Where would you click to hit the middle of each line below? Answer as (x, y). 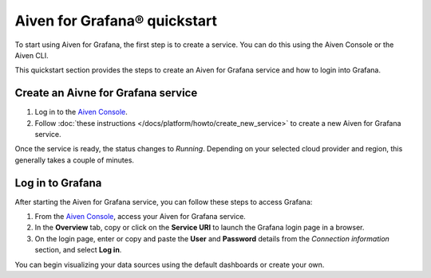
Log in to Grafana (58, 183)
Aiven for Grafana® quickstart (116, 21)
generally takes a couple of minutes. (75, 160)
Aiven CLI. (32, 55)
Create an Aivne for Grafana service (106, 93)
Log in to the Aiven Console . (81, 112)
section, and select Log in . (78, 250)
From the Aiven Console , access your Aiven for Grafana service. (140, 217)
